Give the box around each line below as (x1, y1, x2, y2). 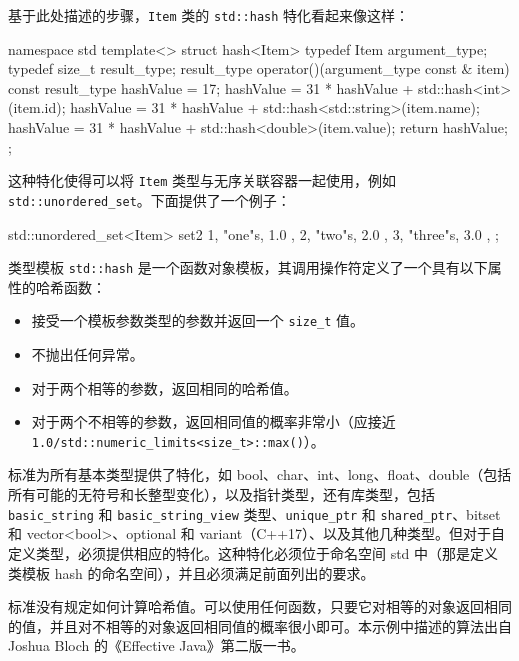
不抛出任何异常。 (31, 344, 144, 365)
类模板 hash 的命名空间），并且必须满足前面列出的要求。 (8, 562, 375, 583)
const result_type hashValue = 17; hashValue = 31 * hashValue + (8, 77, 414, 98)
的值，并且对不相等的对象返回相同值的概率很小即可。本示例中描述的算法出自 (8, 615, 512, 636)
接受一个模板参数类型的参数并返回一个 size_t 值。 (31, 310, 365, 331)
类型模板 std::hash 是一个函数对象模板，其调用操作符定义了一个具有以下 (8, 257, 488, 278)
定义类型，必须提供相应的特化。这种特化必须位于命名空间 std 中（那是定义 (8, 542, 499, 563)
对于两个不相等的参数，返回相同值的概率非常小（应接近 (31, 411, 396, 432)
